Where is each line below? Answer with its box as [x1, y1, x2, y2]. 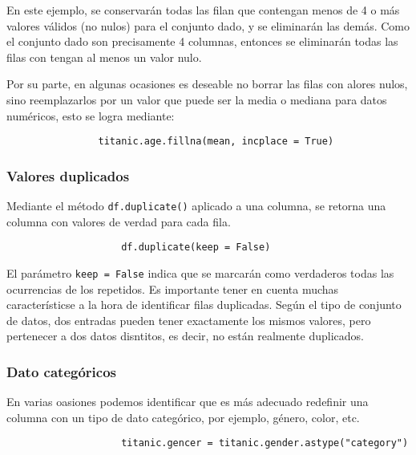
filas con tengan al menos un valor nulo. [6, 48, 202, 65]
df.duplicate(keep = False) [121, 242, 271, 254]
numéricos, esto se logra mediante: [6, 107, 175, 124]
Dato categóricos [6, 361, 116, 381]
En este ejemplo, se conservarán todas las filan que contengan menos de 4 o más [6, 2, 400, 18]
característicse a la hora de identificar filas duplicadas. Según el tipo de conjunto [6, 296, 402, 313]
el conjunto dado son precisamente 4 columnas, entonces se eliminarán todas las [6, 33, 398, 50]
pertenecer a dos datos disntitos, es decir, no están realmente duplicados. [6, 327, 364, 344]
